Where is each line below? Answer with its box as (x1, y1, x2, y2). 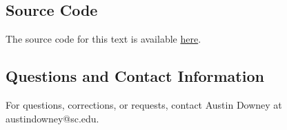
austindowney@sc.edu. (6, 111, 99, 125)
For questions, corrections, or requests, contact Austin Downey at (6, 98, 282, 111)
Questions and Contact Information (6, 65, 264, 87)
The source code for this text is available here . (6, 32, 201, 46)
